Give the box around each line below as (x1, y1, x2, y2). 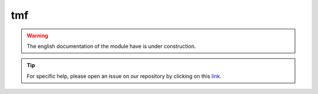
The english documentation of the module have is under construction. (26, 43, 197, 50)
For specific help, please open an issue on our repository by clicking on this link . (26, 72, 222, 79)
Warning (26, 32, 48, 39)
